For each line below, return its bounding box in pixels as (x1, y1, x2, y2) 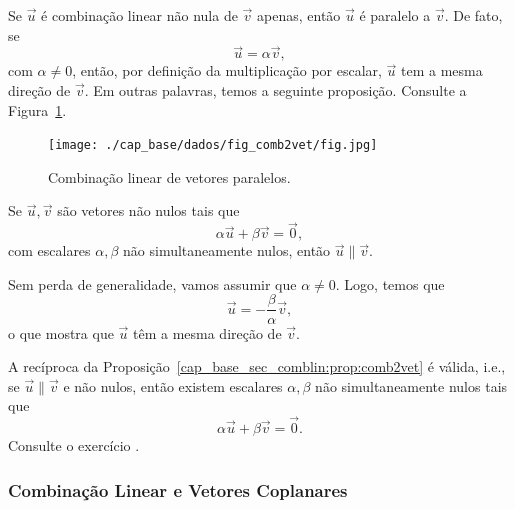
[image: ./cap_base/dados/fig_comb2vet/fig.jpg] (48, 138, 378, 153)
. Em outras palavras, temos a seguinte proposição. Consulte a (84, 80, 467, 100)
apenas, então (257, 5, 341, 25)
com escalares (8, 240, 91, 261)
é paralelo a (359, 5, 431, 25)
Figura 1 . (8, 99, 67, 120)
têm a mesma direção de (132, 322, 282, 343)
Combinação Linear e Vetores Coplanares (8, 477, 348, 502)
